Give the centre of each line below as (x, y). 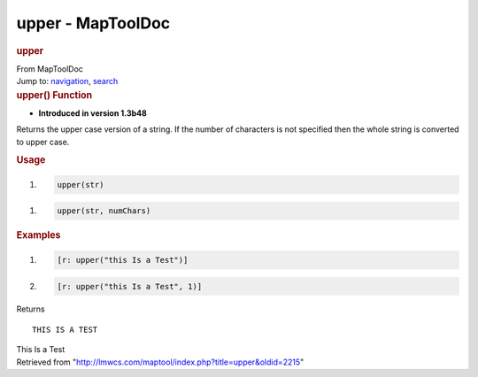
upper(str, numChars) (104, 211)
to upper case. (43, 142)
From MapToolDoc (50, 69)
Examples (39, 235)
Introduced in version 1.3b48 (93, 113)
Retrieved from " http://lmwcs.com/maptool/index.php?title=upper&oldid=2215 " (160, 362)
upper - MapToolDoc (93, 23)
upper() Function (54, 95)
